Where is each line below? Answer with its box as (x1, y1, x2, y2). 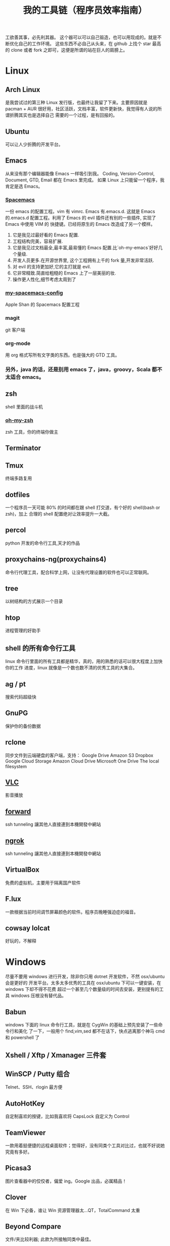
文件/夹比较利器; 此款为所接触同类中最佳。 (5, 1236, 94, 1242)
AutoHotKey (5, 1099, 45, 1108)
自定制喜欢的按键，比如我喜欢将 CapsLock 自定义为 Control (5, 1113, 130, 1119)
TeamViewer (5, 1128, 46, 1137)
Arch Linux (5, 85, 40, 94)
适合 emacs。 (10, 373, 45, 380)
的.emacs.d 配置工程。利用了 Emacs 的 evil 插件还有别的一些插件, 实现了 (5, 215, 156, 221)
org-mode (5, 340, 31, 347)
